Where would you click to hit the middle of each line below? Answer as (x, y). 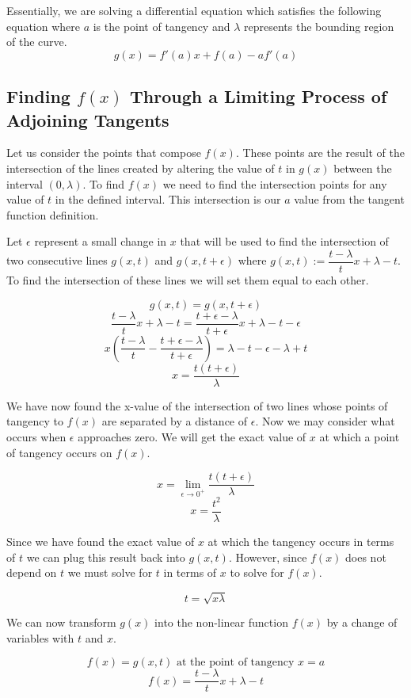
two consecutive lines (57, 260)
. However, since (268, 557)
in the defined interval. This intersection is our (168, 199)
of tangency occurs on (59, 452)
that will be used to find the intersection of (284, 241)
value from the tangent (349, 199)
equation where (43, 26)
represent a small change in (101, 241)
